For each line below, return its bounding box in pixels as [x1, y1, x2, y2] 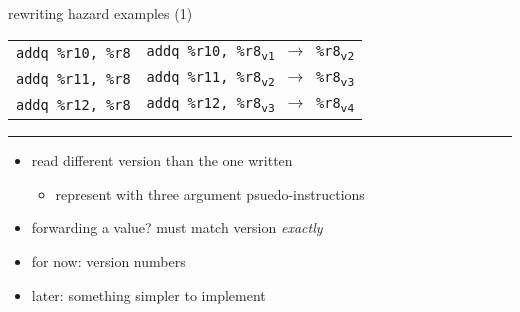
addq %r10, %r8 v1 [146, 42, 275, 63]
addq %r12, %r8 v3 [146, 94, 275, 116]
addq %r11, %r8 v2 [146, 68, 275, 89]
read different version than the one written [31, 150, 293, 171]
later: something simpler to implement [31, 284, 266, 305]
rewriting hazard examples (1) [8, 3, 193, 23]
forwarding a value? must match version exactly [31, 217, 323, 238]
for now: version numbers [31, 250, 186, 271]
